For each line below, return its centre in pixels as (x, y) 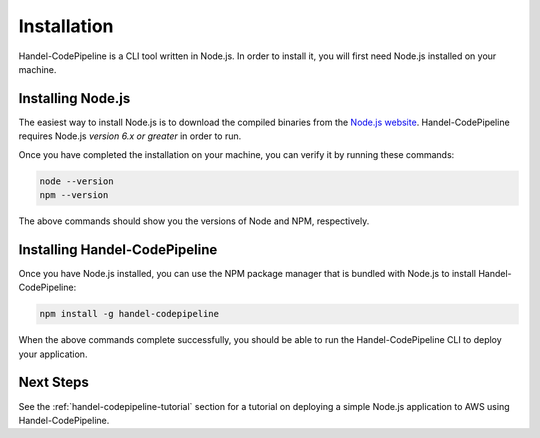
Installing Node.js (74, 98)
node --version (76, 181)
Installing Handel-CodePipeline (118, 249)
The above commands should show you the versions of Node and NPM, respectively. (194, 221)
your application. (53, 354)
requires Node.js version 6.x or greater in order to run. (130, 136)
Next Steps (53, 382)
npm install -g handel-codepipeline (129, 314)
